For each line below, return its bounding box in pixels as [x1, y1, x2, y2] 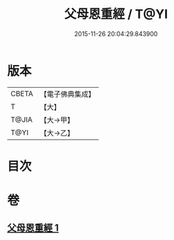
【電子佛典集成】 [39, 89, 95, 99]
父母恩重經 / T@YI [64, 6, 168, 22]
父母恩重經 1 [7, 222, 59, 234]
